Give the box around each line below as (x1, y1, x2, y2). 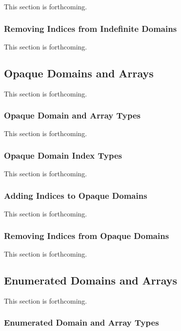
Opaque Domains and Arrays (4, 65, 154, 80)
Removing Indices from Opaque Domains (4, 229, 169, 241)
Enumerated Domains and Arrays (4, 272, 178, 287)
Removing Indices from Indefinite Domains (4, 22, 177, 34)
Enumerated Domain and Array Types (4, 316, 159, 329)
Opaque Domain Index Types (4, 149, 122, 161)
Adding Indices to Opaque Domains (4, 189, 147, 201)
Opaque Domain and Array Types (4, 109, 141, 121)
